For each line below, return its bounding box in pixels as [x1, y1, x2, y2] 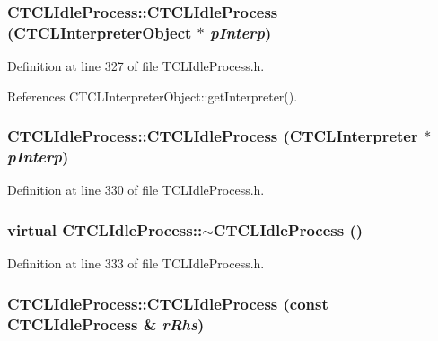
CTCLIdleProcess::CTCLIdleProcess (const [7, 292, 328, 314]
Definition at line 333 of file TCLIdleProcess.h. [7, 254, 265, 273]
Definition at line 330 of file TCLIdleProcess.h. [7, 180, 265, 199]
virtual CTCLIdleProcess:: [7, 218, 203, 240]
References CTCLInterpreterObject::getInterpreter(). [7, 86, 298, 105]
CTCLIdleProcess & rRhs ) [7, 312, 205, 335]
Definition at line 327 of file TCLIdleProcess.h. [7, 57, 265, 75]
